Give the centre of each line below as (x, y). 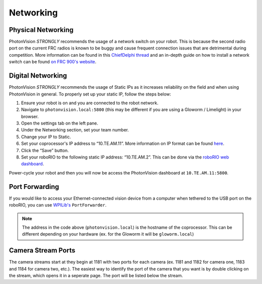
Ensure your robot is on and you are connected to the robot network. (90, 103)
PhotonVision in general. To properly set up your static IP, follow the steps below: (90, 94)
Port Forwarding (34, 187)
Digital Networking (38, 76)
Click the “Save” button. (45, 150)
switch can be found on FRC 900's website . (53, 62)
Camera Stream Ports (42, 250)
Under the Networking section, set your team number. (75, 130)
